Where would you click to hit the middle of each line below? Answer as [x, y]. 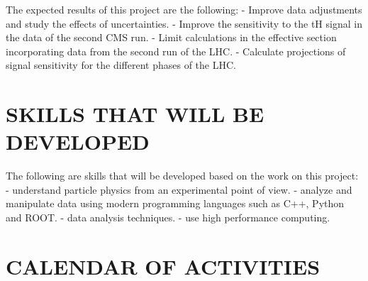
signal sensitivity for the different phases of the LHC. [121, 65]
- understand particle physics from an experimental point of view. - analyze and [179, 189]
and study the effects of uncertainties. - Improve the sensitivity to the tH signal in [184, 23]
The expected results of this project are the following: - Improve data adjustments [184, 9]
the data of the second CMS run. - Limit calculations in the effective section [171, 37]
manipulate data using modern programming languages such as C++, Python [175, 203]
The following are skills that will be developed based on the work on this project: [182, 176]
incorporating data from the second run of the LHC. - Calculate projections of [176, 51]
